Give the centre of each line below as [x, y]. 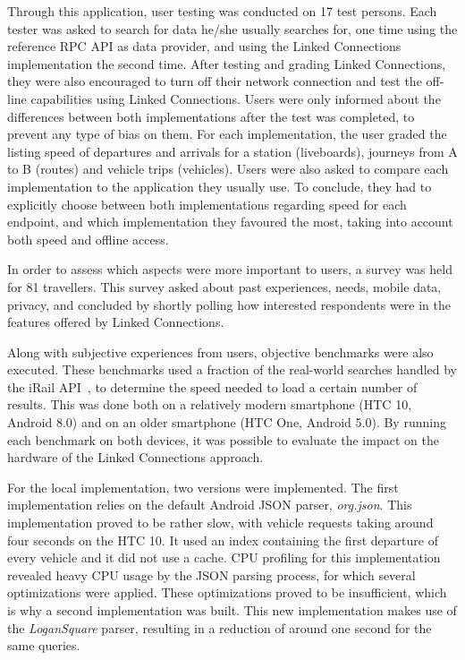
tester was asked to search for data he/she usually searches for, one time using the [232, 28]
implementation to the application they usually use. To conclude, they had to [220, 186]
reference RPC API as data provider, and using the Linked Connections [204, 46]
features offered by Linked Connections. [116, 322]
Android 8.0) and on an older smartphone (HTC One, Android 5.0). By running [227, 422]
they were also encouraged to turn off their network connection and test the [215, 81]
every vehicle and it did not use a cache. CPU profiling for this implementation [224, 557]
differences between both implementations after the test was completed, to [211, 116]
